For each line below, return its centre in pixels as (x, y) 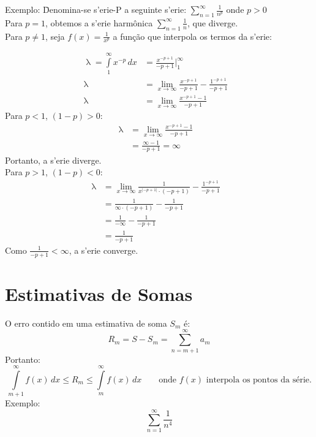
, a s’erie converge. (103, 250)
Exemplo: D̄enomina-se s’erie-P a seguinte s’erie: (96, 9)
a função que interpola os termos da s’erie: (192, 36)
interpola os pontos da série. (259, 380)
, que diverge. (213, 22)
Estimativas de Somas (99, 293)
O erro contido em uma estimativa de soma (86, 323)
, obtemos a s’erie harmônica (99, 22)
